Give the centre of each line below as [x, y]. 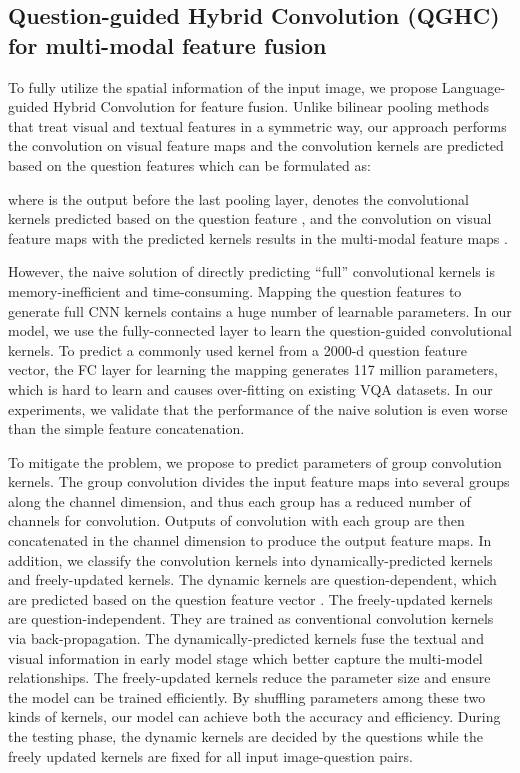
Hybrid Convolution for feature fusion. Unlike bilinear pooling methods [271, 106]
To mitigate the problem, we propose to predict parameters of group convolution [255, 461]
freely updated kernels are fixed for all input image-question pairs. [210, 755]
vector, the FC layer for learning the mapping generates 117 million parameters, [253, 369]
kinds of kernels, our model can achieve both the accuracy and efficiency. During [254, 716]
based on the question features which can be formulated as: [189, 164]
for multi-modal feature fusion [167, 44]
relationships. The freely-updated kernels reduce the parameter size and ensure [249, 677]
